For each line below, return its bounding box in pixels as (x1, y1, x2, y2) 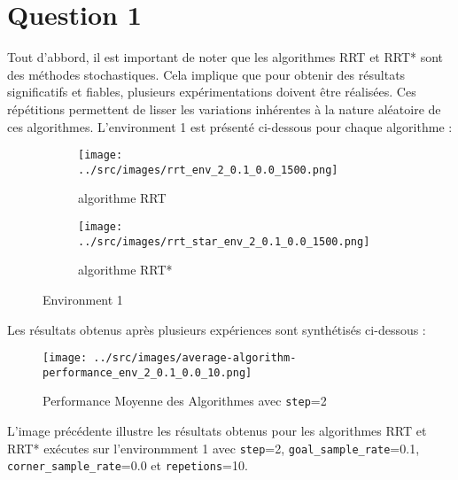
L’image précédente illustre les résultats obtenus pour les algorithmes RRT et (7, 422, 427, 440)
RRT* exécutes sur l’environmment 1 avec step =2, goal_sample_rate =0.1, (7, 438, 420, 457)
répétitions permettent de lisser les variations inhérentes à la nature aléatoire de (7, 99, 441, 118)
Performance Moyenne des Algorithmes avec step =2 (43, 391, 327, 410)
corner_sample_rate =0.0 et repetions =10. (7, 456, 248, 475)
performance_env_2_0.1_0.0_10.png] (43, 366, 252, 379)
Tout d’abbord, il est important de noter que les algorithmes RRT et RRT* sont (7, 48, 444, 66)
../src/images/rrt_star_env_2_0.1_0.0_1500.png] (78, 235, 370, 248)
